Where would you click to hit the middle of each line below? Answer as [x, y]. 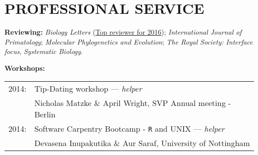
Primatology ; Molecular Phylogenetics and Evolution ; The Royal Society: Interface [129, 41]
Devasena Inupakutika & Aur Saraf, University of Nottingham [142, 143]
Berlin [45, 114]
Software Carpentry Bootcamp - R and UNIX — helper [129, 128]
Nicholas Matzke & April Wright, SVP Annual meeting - [133, 103]
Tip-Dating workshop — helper [88, 88]
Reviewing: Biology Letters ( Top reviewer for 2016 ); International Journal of [123, 32]
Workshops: [25, 68]
